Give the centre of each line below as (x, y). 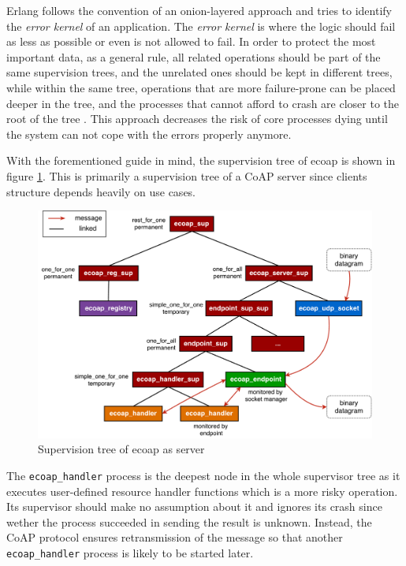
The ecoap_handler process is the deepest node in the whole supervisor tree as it (203, 475)
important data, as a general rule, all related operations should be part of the (194, 56)
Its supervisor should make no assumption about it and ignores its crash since (194, 506)
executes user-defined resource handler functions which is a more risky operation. (202, 491)
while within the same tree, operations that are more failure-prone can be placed (201, 87)
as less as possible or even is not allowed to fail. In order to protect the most (191, 41)
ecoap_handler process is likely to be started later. (130, 552)
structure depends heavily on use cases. (101, 191)
